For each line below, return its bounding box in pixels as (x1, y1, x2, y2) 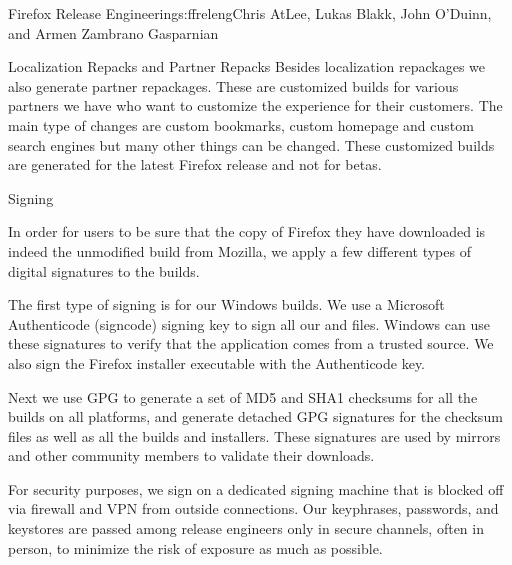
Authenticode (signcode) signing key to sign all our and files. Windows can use (8, 313, 490, 334)
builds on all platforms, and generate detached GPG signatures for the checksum (8, 406, 503, 427)
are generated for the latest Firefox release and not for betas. (8, 154, 382, 175)
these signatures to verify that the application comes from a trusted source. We (8, 333, 494, 354)
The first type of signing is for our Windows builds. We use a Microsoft (8, 294, 445, 315)
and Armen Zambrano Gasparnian (8, 22, 219, 43)
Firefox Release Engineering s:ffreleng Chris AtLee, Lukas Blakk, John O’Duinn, (8, 3, 492, 23)
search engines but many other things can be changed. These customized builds (8, 134, 495, 155)
